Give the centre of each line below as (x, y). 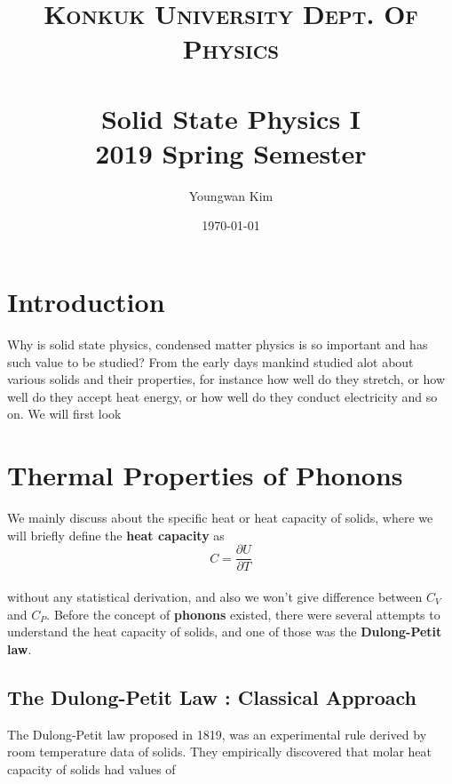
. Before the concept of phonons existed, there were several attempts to (243, 614)
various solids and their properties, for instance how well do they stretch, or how (226, 379)
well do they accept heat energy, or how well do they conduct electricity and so (222, 396)
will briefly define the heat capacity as (116, 535)
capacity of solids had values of (91, 768)
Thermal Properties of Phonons (205, 475)
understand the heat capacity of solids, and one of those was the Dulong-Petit (225, 632)
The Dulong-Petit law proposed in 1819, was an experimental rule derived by (217, 734)
